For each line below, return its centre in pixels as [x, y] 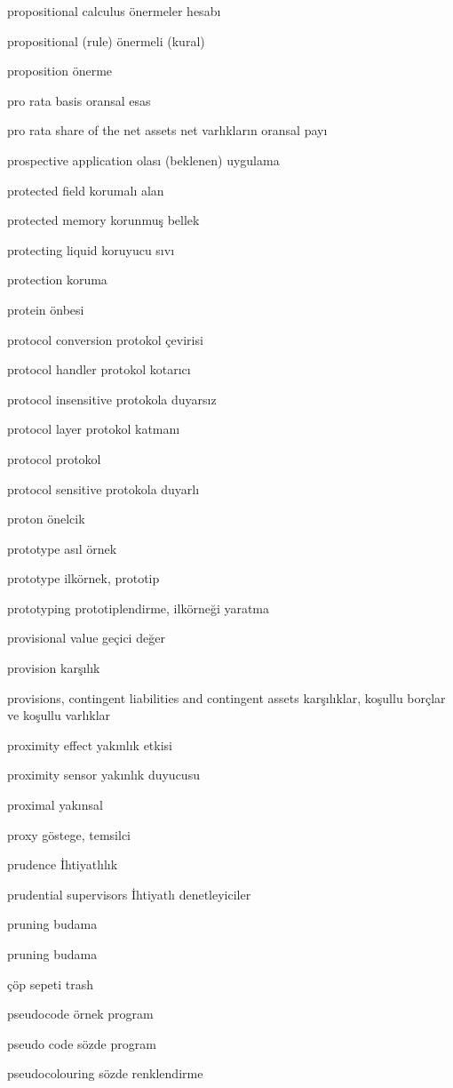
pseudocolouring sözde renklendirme [105, 1073]
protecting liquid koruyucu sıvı [91, 249]
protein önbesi [46, 309]
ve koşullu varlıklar [59, 715]
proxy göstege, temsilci [69, 834]
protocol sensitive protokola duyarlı [103, 488]
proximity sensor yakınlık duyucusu [103, 775]
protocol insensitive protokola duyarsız [112, 399]
